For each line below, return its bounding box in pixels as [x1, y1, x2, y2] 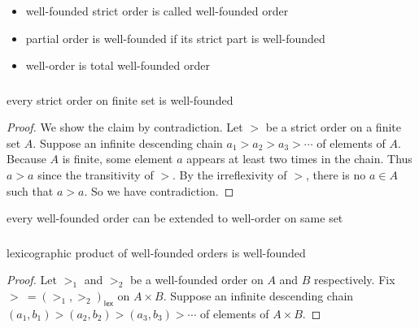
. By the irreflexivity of [172, 166, 287, 183]
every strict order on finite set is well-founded [7, 91, 234, 108]
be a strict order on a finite [265, 119, 401, 136]
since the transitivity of [37, 166, 154, 183]
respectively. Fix [314, 271, 395, 288]
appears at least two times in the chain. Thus [186, 150, 412, 167]
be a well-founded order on [129, 271, 264, 288]
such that [7, 182, 54, 199]
